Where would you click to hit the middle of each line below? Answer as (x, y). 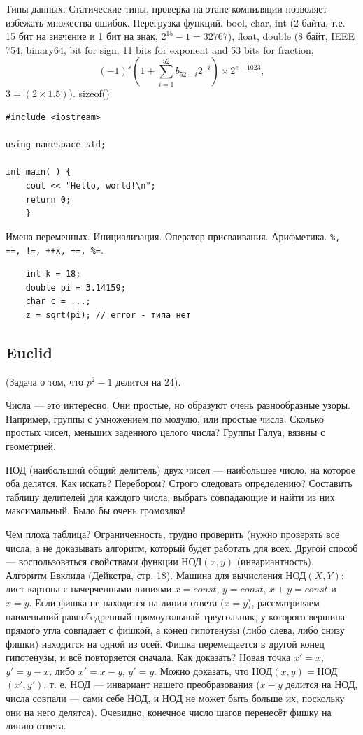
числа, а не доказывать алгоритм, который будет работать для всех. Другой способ (182, 547)
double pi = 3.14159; (76, 288)
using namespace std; (56, 145)
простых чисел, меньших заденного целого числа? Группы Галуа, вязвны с (165, 432)
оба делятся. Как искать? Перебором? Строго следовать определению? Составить (179, 483)
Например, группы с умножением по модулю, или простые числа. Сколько (165, 418)
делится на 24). (148, 381)
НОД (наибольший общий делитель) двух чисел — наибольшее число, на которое (180, 469)
